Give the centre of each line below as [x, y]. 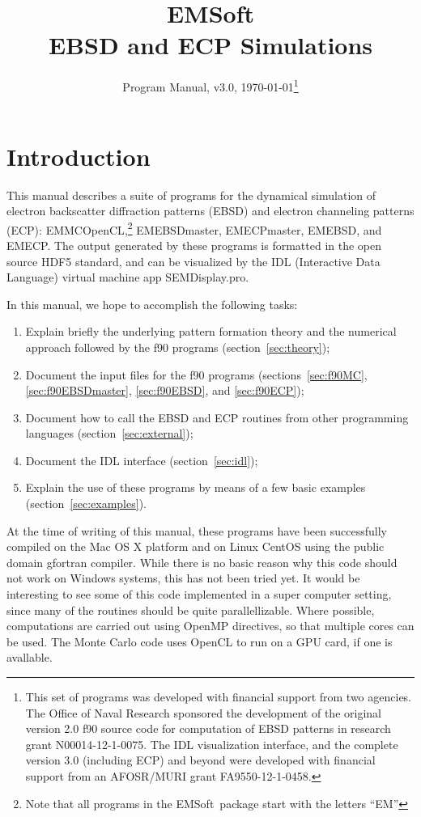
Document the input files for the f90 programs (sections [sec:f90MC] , [196, 374]
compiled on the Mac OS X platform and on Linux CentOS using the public [196, 546]
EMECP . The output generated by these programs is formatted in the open [194, 245]
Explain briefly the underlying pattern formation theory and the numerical [211, 331]
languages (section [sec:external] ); [109, 433]
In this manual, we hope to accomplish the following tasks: [152, 304]
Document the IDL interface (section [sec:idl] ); [142, 460]
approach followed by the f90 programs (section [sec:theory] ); [178, 347]
